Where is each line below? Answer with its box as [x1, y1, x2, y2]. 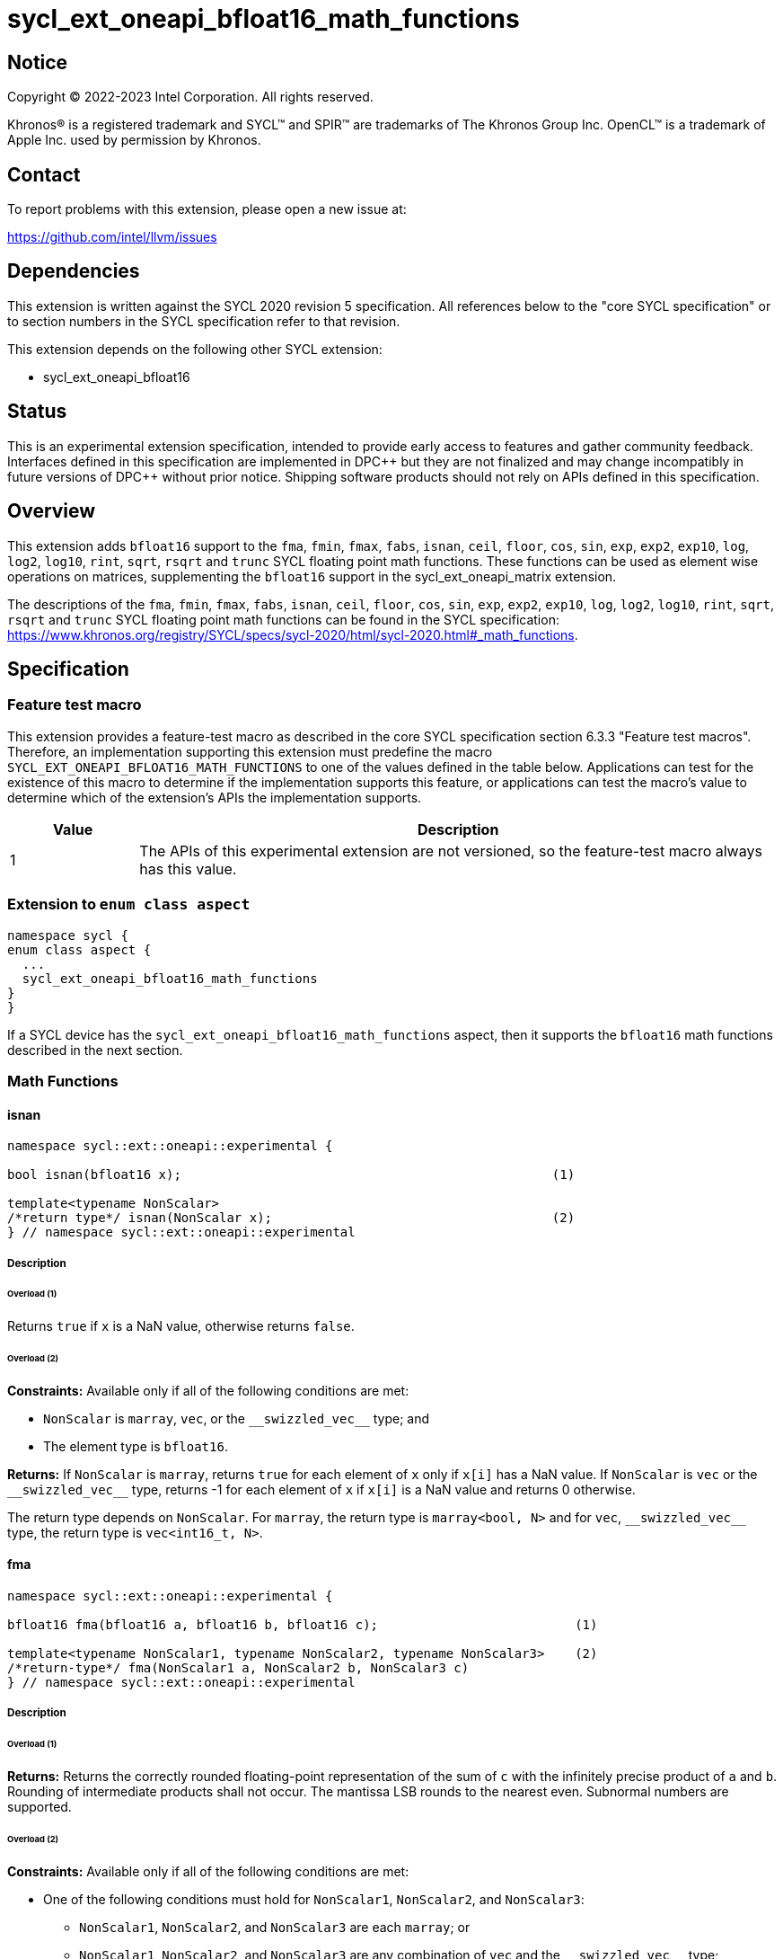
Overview [7, 500, 96, 523]
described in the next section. [7, 1042, 183, 1058]
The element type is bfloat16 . [43, 1438, 228, 1454]
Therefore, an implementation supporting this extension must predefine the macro [7, 743, 493, 759]
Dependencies [7, 260, 140, 283]
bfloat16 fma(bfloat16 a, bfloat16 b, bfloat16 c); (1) [7, 1618, 598, 1633]
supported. [7, 1799, 72, 1815]
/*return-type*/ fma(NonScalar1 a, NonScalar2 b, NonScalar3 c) [7, 1661, 470, 1676]
